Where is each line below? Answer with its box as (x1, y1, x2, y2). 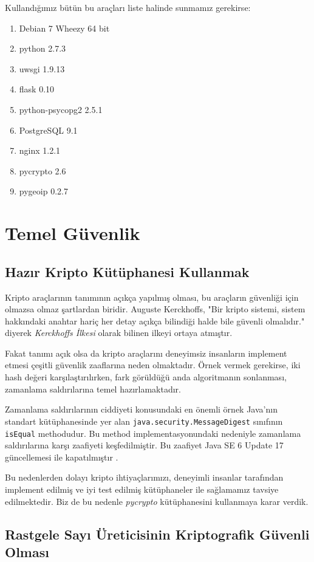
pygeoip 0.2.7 (19, 185, 68, 197)
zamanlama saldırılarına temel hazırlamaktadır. (5, 382, 181, 395)
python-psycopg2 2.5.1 (19, 103, 103, 115)
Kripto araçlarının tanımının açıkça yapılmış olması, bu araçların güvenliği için (5, 290, 299, 303)
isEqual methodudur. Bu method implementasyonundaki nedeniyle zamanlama (5, 427, 301, 439)
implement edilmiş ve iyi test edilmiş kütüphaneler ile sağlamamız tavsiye (5, 482, 279, 495)
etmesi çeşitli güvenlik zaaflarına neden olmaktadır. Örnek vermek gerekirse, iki (5, 358, 301, 371)
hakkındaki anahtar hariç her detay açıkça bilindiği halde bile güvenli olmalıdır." (5, 314, 305, 327)
